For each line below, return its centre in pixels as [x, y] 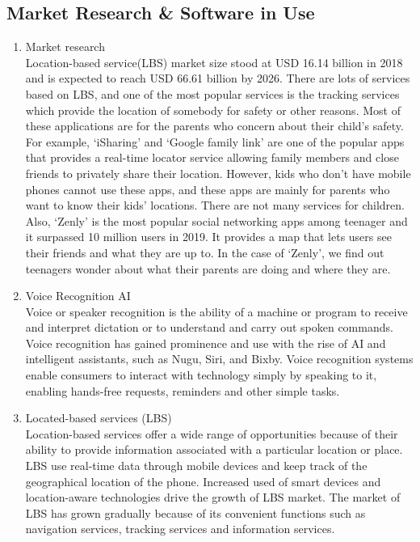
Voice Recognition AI [78, 296]
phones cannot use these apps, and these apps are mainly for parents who [208, 189]
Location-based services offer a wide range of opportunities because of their [212, 433]
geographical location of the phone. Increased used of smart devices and [203, 481]
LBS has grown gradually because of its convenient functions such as [195, 512]
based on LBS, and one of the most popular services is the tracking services [212, 93]
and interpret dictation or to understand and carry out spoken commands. [209, 327]
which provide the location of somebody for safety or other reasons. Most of [213, 110]
